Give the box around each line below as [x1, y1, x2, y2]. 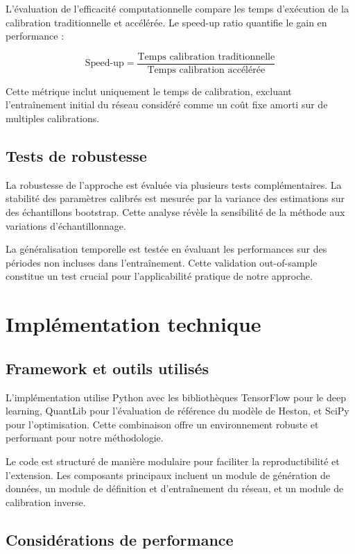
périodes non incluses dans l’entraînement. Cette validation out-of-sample [6, 255, 318, 269]
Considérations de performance [6, 528, 234, 550]
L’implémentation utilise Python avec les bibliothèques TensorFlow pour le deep [6, 389, 346, 404]
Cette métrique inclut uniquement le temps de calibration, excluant [6, 83, 292, 98]
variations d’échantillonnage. [6, 218, 126, 233]
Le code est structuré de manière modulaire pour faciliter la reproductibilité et [6, 453, 340, 468]
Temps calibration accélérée [147, 65, 266, 75]
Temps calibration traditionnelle [137, 51, 275, 62]
